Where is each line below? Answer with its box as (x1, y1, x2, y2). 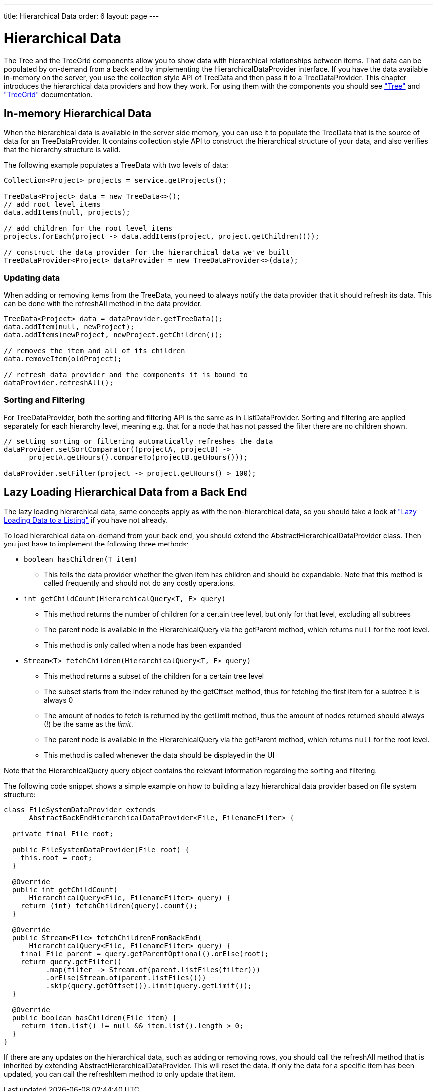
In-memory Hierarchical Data (4, 107, 152, 120)
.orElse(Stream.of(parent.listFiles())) (46, 973, 206, 982)
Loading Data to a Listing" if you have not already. (4, 515, 168, 524)
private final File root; (12, 829, 114, 838)
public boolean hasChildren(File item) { (12, 1013, 177, 1022)
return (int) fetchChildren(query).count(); (20, 901, 198, 910)
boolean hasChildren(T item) (24, 555, 138, 563)
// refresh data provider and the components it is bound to (4, 371, 248, 379)
